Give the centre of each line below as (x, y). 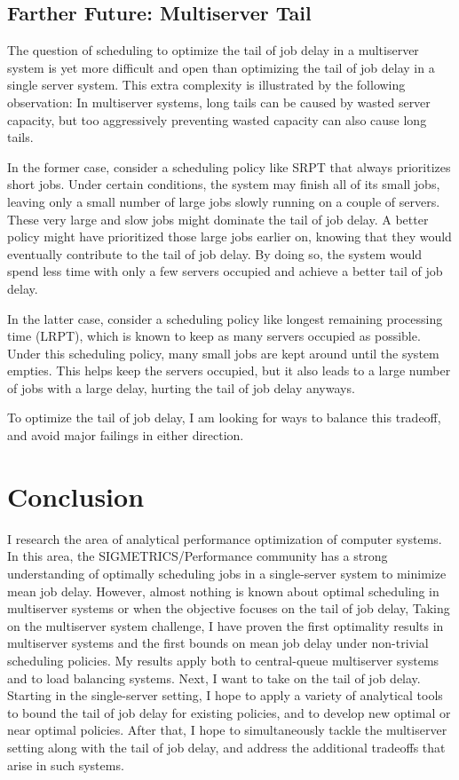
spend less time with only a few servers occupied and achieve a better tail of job (225, 271)
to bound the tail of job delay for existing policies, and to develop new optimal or (229, 712)
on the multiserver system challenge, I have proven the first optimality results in (226, 625)
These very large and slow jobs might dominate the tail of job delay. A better (218, 219)
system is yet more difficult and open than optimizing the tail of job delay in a (221, 67)
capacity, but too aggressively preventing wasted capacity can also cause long (217, 119)
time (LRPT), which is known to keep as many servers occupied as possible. (214, 336)
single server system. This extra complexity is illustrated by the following (206, 85)
